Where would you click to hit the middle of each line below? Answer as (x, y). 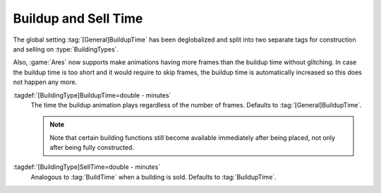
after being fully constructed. (92, 148)
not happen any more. (45, 82)
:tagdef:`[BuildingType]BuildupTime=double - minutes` (92, 95)
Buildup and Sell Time (78, 18)
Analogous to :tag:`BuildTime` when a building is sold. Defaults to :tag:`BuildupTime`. (153, 177)
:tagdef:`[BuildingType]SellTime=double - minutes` (87, 167)
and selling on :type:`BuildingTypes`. (66, 49)
